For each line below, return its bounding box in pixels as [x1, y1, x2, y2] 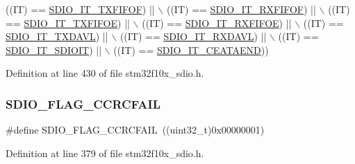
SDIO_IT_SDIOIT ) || [6, 42, 102, 57]
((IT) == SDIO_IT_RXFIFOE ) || [142, 15, 292, 30]
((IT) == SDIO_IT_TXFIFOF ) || [6, 2, 155, 16]
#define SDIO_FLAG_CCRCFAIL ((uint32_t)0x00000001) [6, 122, 265, 137]
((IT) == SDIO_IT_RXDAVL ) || [119, 29, 267, 44]
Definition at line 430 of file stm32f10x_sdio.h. [6, 66, 204, 80]
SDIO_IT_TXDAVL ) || [6, 29, 108, 44]
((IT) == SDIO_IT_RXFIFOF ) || [166, 2, 316, 16]
